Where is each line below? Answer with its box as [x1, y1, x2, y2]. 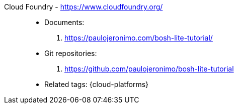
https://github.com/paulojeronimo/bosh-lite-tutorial [64, 64, 234, 73]
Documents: [44, 18, 85, 26]
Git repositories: [44, 49, 97, 57]
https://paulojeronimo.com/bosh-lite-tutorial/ [64, 33, 213, 42]
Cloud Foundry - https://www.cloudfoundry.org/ [4, 2, 163, 11]
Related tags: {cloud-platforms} [44, 80, 149, 88]
